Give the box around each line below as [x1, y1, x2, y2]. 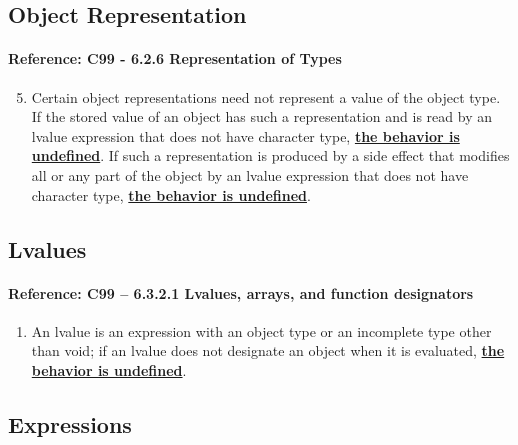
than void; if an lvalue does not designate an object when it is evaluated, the [31, 340, 505, 361]
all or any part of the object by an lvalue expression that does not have [31, 164, 469, 185]
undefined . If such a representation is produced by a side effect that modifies [31, 145, 510, 166]
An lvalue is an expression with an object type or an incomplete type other [31, 320, 492, 341]
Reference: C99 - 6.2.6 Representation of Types [8, 48, 342, 69]
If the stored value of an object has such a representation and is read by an [31, 106, 492, 127]
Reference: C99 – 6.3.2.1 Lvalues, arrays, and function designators [8, 282, 474, 303]
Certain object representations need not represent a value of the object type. [31, 86, 501, 107]
